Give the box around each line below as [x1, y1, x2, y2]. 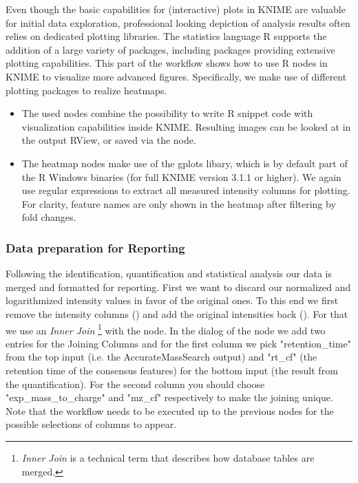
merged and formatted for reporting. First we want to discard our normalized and [6, 279, 351, 294]
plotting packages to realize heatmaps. [6, 83, 167, 97]
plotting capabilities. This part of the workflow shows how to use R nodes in [6, 56, 328, 70]
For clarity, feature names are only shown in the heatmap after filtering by [21, 196, 336, 211]
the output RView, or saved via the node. [21, 133, 196, 147]
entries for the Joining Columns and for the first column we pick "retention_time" [6, 336, 351, 350]
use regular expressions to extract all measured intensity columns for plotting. [21, 183, 350, 197]
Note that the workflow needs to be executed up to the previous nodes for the [6, 403, 334, 418]
